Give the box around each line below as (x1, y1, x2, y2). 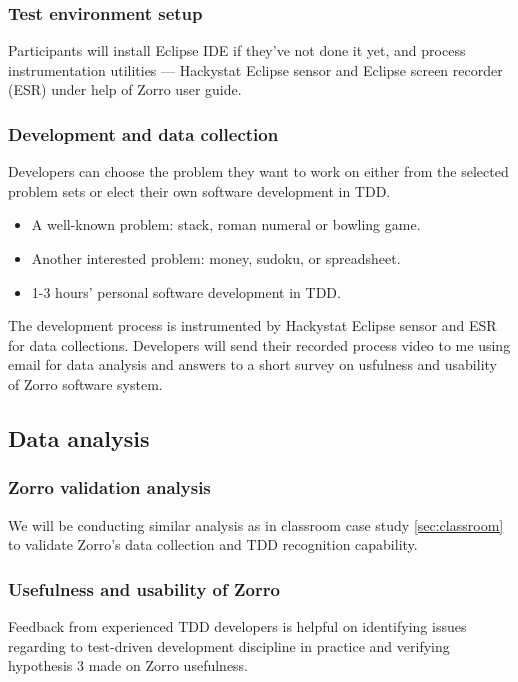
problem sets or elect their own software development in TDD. (8, 180, 391, 201)
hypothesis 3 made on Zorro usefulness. (8, 655, 249, 676)
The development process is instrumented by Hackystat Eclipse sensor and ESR (8, 315, 497, 336)
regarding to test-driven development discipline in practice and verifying (8, 635, 450, 656)
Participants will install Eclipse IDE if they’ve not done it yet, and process (8, 40, 466, 61)
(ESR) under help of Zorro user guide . (8, 79, 242, 100)
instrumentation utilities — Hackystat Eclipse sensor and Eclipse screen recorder (8, 59, 503, 80)
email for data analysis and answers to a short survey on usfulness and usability (8, 354, 497, 375)
